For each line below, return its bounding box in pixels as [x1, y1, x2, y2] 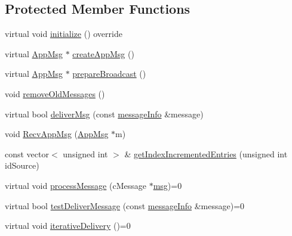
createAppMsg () [72, 47, 134, 60]
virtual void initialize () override [5, 27, 122, 40]
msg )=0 [153, 179, 182, 191]
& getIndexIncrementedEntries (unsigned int [124, 147, 288, 160]
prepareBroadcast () [72, 67, 146, 80]
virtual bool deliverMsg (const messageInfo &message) [5, 107, 204, 120]
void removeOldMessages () [5, 87, 105, 100]
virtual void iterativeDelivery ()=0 [5, 219, 131, 232]
